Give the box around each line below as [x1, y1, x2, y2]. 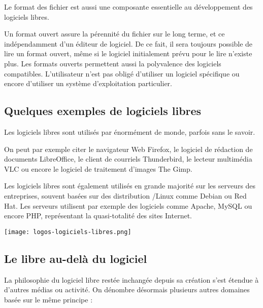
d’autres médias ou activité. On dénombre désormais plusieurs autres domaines [4, 284, 250, 295]
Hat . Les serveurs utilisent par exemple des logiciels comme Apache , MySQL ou [4, 200, 252, 211]
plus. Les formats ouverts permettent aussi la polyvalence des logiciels [4, 58, 221, 68]
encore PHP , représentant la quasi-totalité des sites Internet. [4, 210, 192, 221]
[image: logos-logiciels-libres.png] [4, 228, 131, 236]
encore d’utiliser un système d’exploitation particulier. [4, 78, 172, 89]
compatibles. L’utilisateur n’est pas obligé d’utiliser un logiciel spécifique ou [4, 68, 240, 79]
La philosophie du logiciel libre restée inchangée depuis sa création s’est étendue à [4, 274, 259, 285]
